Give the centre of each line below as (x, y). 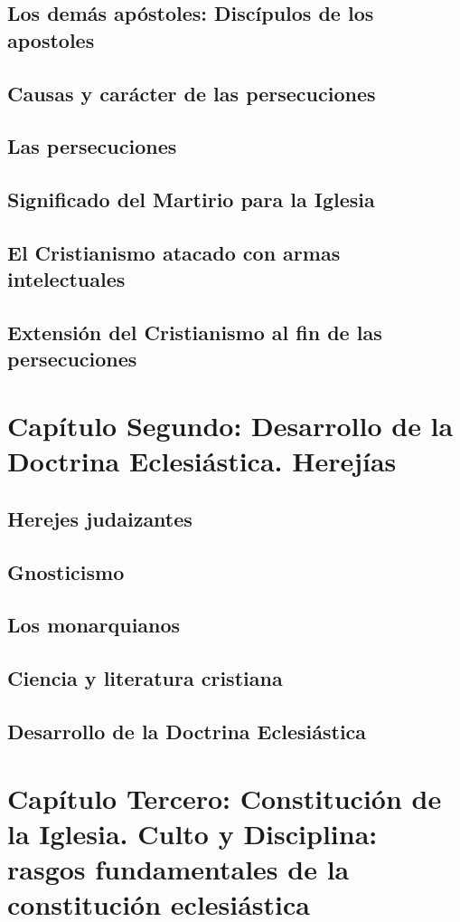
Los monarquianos (94, 625)
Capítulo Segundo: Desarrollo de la (230, 426)
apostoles (51, 39)
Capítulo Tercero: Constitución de (225, 798)
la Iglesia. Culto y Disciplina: (192, 833)
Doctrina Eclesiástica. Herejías (202, 461)
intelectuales (66, 279)
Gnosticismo (66, 571)
